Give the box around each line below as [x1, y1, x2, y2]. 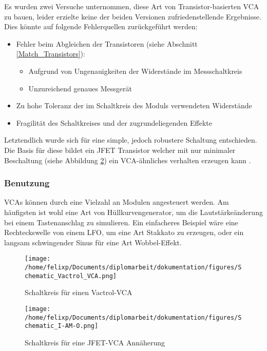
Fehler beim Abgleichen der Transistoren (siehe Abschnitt [16, 38, 198, 49]
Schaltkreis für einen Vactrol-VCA [25, 287, 132, 298]
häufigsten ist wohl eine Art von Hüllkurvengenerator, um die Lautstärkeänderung [4, 206, 263, 217]
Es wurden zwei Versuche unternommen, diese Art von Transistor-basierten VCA [4, 1, 259, 11]
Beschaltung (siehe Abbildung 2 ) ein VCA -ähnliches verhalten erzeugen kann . [4, 154, 251, 165]
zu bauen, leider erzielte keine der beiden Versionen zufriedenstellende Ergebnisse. [4, 11, 261, 22]
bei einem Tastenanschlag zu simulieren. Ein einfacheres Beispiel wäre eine [4, 217, 238, 227]
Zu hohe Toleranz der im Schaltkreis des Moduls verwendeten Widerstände [16, 100, 252, 111]
